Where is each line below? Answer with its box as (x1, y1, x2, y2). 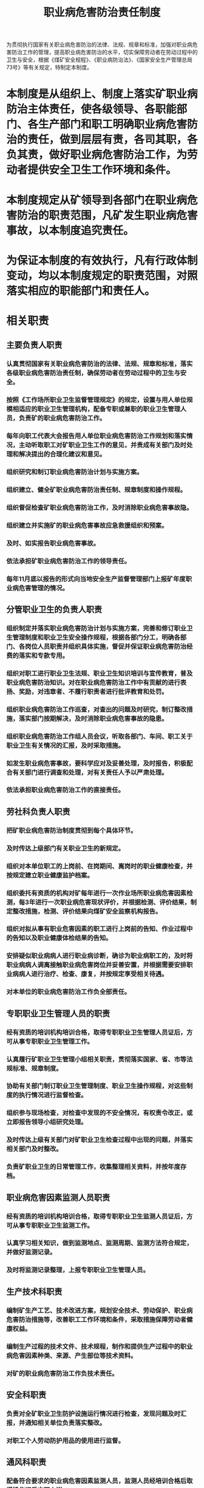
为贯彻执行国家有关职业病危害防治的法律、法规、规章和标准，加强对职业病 (6, 41, 192, 49)
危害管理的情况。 (18, 583, 69, 592)
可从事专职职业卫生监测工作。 (6, 1221, 94, 1229)
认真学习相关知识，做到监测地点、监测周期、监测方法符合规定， (6, 1239, 193, 1248)
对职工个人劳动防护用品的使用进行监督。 (6, 1436, 124, 1445)
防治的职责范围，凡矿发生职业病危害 (17, 208, 199, 222)
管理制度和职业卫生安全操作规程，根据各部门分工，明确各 (12, 633, 181, 641)
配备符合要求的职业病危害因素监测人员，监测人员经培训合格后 (6, 1476, 187, 1485)
